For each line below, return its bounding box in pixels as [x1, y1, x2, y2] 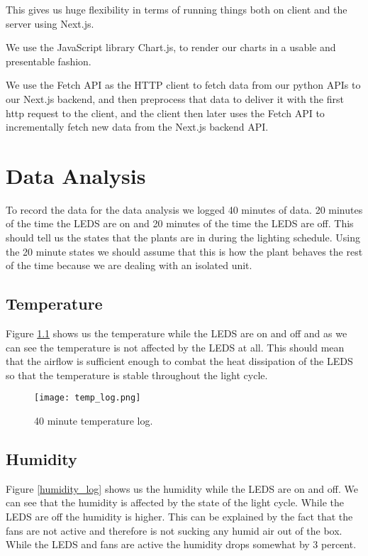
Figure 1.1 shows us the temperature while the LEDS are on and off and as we [6, 326, 347, 341]
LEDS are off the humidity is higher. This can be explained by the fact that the [6, 509, 353, 524]
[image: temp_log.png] [34, 393, 141, 403]
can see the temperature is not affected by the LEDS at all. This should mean [6, 339, 345, 354]
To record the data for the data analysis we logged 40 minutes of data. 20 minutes [6, 202, 363, 217]
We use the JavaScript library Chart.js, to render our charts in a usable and [6, 40, 336, 55]
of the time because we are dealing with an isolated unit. [6, 258, 252, 273]
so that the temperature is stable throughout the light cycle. [6, 367, 268, 382]
